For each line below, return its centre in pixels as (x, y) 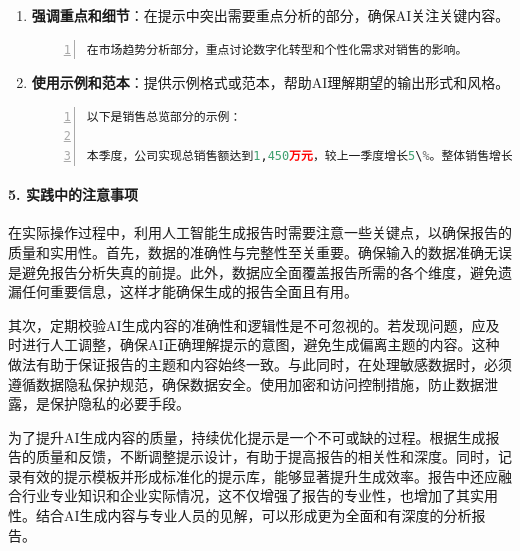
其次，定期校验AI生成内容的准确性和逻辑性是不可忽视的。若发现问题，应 (247, 324)
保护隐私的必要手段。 (119, 403)
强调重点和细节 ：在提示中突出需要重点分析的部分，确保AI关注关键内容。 (270, 15)
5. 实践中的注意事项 (73, 194)
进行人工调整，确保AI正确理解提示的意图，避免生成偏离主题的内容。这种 (260, 344)
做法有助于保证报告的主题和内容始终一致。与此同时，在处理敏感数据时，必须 (260, 363)
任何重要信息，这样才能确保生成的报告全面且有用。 (189, 291)
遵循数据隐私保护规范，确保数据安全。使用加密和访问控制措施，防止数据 (246, 383)
